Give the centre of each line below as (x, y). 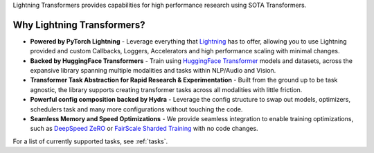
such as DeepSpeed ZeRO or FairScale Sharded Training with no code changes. (144, 129)
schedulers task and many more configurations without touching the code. (136, 109)
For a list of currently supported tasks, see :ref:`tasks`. (90, 141)
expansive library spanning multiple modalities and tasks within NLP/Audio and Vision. (153, 71)
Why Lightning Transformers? (79, 25)
